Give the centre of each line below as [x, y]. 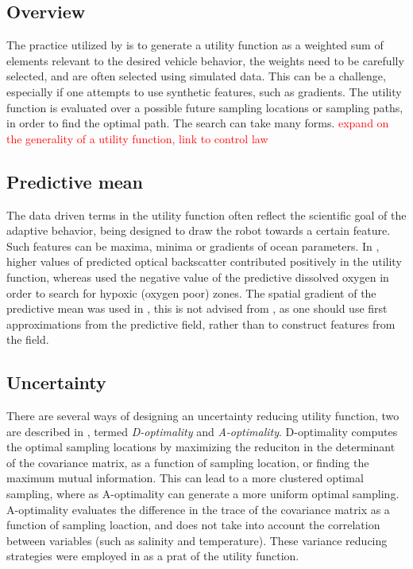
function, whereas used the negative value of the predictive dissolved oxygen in [198, 277]
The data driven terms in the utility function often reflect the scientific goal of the [206, 214]
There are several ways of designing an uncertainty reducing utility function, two [203, 416]
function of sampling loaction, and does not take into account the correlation [193, 525]
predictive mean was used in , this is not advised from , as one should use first [197, 308]
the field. [28, 339]
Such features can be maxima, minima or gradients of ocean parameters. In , [193, 246]
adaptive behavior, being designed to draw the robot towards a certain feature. [199, 230]
